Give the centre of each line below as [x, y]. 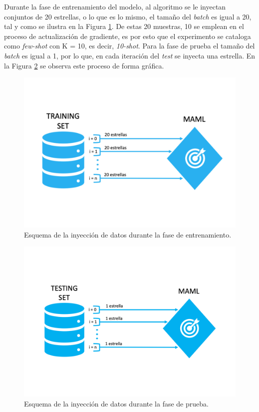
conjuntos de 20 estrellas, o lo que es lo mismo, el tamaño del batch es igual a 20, [128, 16]
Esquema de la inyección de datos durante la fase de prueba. [116, 403]
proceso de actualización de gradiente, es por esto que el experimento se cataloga [128, 36]
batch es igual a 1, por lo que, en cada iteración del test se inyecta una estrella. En [130, 55]
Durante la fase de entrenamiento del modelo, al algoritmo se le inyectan [115, 6]
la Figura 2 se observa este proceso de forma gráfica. [84, 65]
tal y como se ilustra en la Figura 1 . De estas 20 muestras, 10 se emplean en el [124, 26]
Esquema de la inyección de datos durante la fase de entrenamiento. [128, 234]
